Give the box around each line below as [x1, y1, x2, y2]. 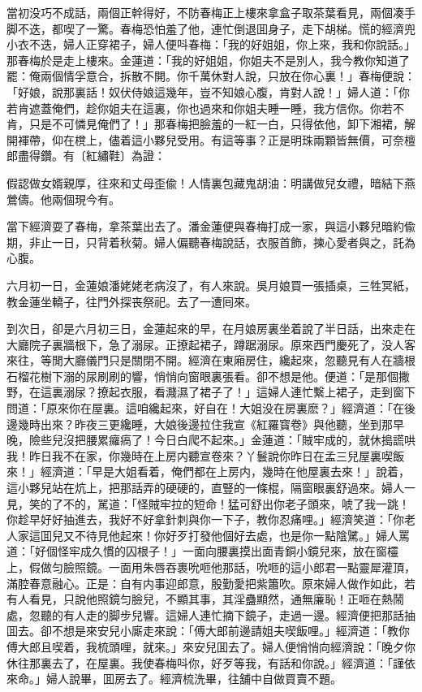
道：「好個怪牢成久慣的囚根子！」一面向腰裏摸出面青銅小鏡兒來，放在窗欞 [6, 543, 398, 560]
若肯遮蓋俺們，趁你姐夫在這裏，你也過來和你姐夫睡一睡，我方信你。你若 [6, 99, 393, 116]
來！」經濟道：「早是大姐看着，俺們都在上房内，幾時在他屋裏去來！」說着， [6, 463, 410, 480]
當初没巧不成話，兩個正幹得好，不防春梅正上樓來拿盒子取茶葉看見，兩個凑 [6, 4, 404, 20]
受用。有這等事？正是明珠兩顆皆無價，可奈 [176, 131, 404, 148]
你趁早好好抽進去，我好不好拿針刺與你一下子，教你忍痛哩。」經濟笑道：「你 [6, 511, 404, 528]
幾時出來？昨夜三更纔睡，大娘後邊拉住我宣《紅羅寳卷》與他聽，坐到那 [17, 415, 393, 432]
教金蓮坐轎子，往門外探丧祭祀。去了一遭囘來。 [6, 292, 256, 309]
